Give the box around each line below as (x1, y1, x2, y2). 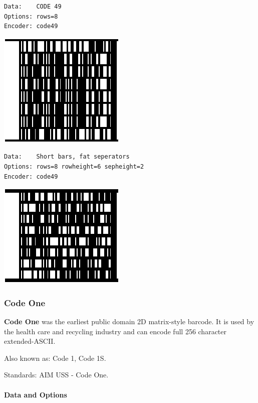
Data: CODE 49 (4, 3, 62, 10)
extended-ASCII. (4, 336, 56, 346)
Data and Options (4, 389, 67, 399)
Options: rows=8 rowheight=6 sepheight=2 (4, 163, 144, 170)
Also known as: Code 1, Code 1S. (4, 352, 106, 363)
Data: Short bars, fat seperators (4, 153, 130, 161)
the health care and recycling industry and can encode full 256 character (4, 326, 227, 336)
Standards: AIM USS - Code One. (4, 369, 109, 380)
